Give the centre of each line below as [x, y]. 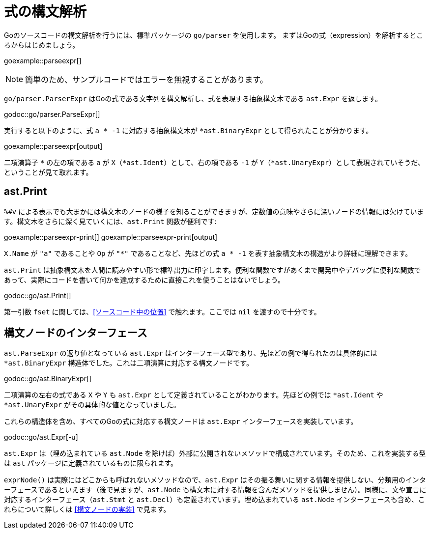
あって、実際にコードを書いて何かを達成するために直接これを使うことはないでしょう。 [144, 280]
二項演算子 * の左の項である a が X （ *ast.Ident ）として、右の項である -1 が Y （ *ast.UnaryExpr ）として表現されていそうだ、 [214, 162]
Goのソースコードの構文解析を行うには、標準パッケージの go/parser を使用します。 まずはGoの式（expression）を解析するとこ [214, 35]
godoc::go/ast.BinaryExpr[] [48, 379]
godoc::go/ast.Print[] [38, 295]
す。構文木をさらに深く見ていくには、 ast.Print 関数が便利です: [110, 221]
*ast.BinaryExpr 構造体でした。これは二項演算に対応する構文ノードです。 [129, 363]
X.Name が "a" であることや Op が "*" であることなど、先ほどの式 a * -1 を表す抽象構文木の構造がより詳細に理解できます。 [208, 253]
